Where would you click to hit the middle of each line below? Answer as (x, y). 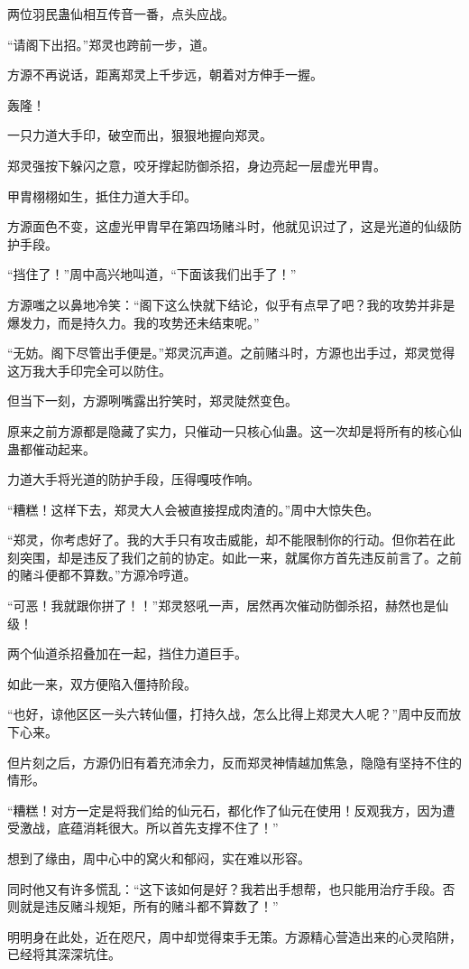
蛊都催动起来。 (51, 448)
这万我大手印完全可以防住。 (89, 370)
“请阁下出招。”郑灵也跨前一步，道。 (111, 44)
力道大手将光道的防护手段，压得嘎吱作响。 (133, 479)
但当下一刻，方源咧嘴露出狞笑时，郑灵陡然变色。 (152, 401)
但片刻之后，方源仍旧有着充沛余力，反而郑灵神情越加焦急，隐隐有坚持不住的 (234, 762)
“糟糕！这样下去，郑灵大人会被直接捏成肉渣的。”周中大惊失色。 (193, 509)
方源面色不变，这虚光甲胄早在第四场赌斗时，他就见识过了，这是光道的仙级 (228, 226)
